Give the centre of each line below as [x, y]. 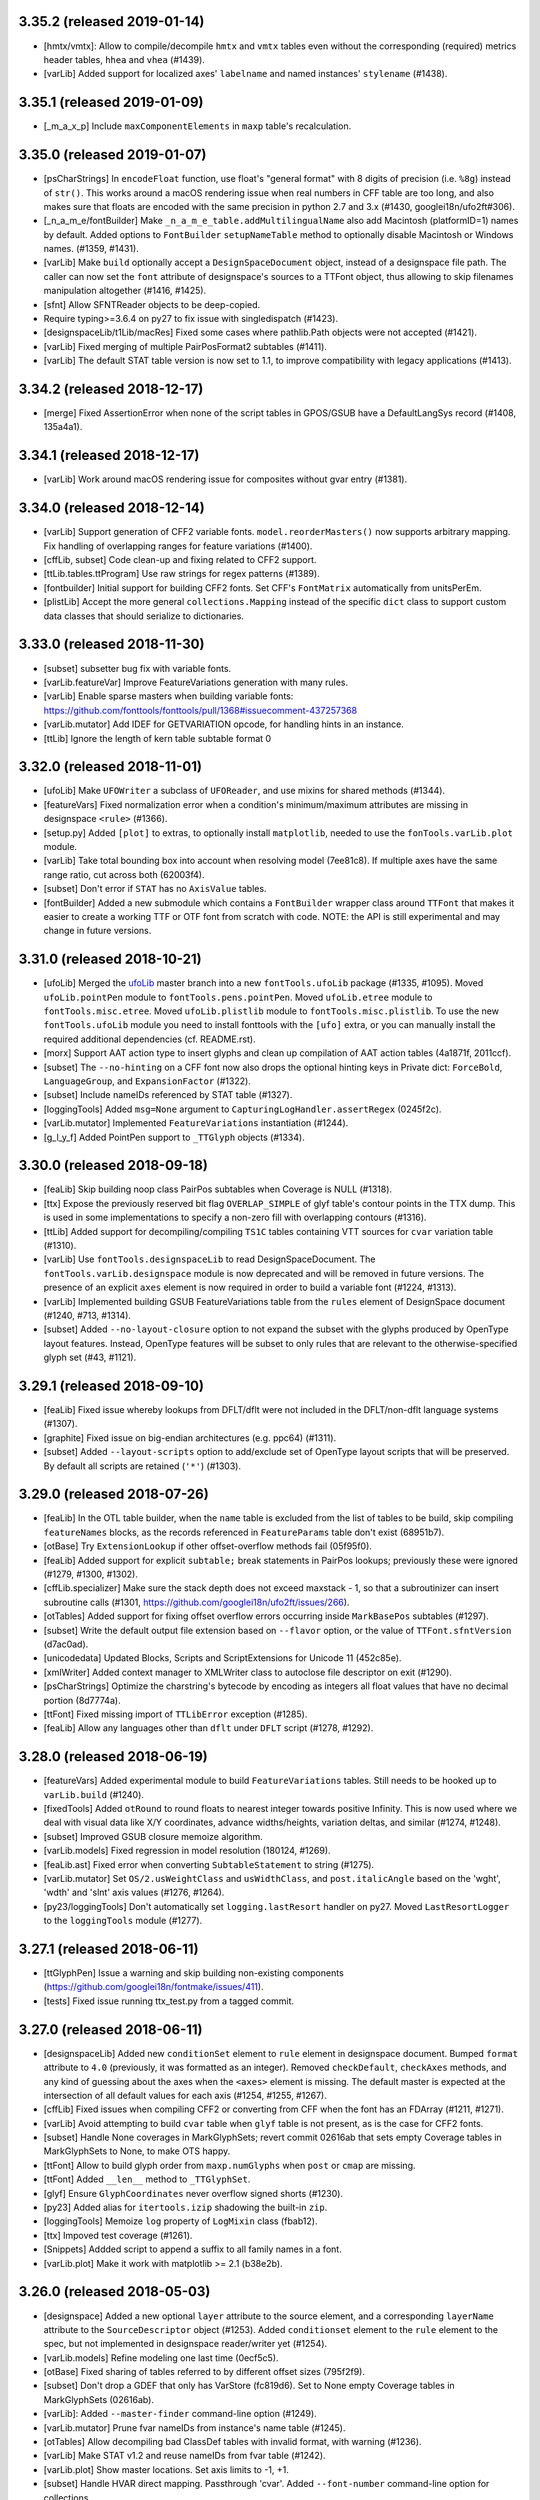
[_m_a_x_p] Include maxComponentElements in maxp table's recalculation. [197, 126]
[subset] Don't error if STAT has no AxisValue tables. [155, 889]
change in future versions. [97, 931]
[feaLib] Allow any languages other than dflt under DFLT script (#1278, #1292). [208, 1728]
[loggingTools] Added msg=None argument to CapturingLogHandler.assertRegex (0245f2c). [242, 1109]
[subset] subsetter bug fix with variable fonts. [137, 668]
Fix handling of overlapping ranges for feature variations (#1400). [178, 546]
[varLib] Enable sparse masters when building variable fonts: [168, 696]
